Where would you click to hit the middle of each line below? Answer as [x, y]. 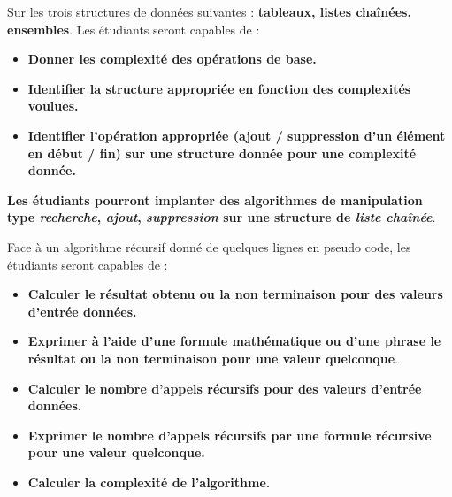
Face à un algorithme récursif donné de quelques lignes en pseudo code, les [209, 246]
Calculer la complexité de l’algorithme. [149, 482]
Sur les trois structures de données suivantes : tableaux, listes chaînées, [209, 11]
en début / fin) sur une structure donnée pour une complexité [222, 153]
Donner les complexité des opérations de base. [172, 59]
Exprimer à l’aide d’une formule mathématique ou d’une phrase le [234, 341]
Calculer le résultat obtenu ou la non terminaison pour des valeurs [235, 294]
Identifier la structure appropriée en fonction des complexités [219, 88]
